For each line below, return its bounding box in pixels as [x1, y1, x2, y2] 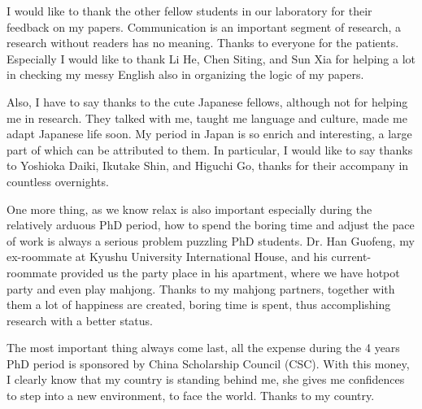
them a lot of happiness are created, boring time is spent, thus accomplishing [7, 296, 391, 313]
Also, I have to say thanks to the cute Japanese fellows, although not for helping [7, 93, 408, 110]
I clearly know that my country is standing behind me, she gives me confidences [7, 371, 405, 388]
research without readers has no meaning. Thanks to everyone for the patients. [7, 34, 399, 51]
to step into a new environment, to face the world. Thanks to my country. [7, 387, 375, 404]
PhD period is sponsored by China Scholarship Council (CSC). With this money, [7, 355, 410, 372]
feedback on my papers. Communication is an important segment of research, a [7, 18, 401, 35]
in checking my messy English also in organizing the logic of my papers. [7, 66, 364, 83]
